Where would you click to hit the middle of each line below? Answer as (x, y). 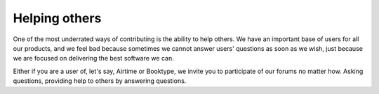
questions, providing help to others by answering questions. (100, 81)
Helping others (57, 18)
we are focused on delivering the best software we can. (94, 58)
